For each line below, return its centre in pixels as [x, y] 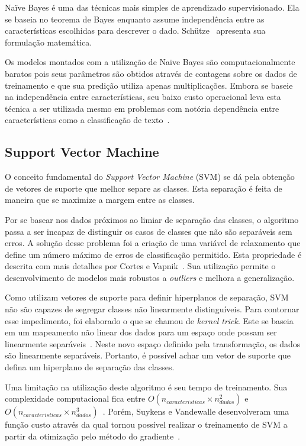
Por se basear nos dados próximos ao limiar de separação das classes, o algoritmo [152, 219]
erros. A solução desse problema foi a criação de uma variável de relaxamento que [153, 243]
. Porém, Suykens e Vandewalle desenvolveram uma [196, 411]
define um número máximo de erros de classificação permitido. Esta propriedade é [153, 254]
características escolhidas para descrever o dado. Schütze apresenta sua [135, 30]
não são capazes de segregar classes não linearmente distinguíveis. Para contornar [152, 309]
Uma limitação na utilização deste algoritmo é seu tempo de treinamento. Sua [146, 387]
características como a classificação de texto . [87, 120]
